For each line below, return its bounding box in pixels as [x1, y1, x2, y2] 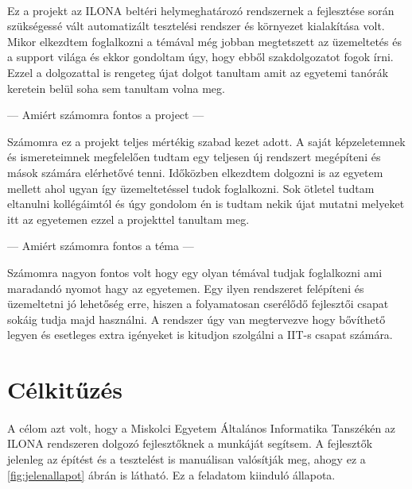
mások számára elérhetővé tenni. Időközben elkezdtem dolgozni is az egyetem [7, 164, 383, 180]
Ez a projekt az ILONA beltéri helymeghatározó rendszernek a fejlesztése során [7, 2, 395, 18]
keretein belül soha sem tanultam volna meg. [7, 79, 225, 96]
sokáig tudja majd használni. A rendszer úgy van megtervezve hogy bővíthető [7, 310, 386, 327]
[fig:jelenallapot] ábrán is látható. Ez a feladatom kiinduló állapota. [7, 466, 336, 483]
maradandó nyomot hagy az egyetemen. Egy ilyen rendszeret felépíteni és [7, 279, 364, 296]
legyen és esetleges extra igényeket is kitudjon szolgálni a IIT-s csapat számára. [7, 326, 393, 343]
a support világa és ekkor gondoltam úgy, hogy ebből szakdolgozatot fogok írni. [7, 48, 394, 65]
